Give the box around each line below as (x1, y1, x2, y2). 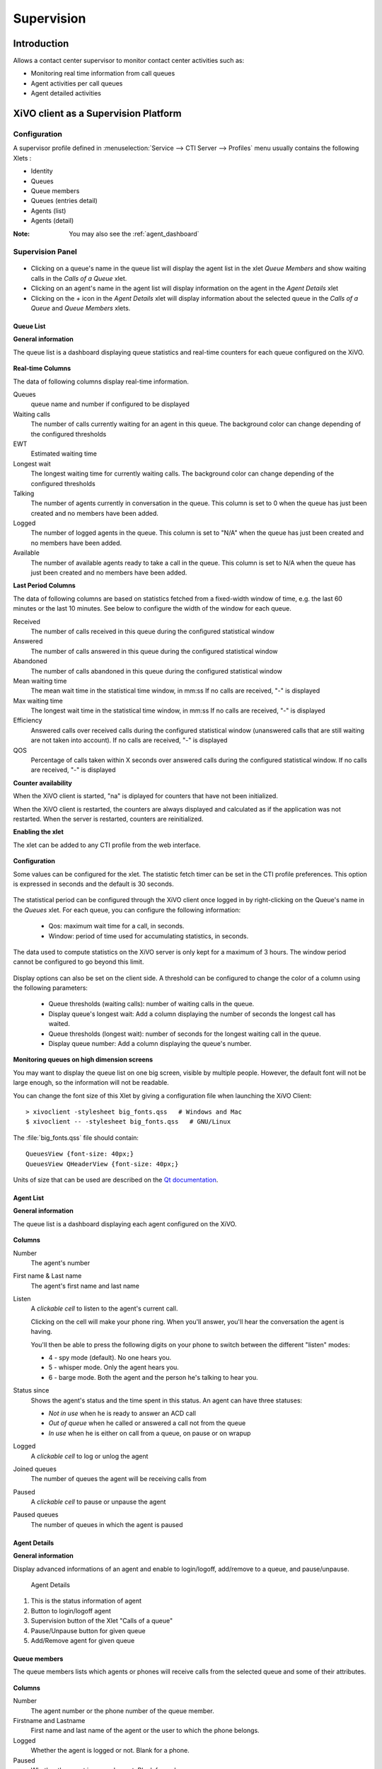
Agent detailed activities (30, 89, 102, 98)
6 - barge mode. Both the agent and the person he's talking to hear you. (48, 1373, 258, 1381)
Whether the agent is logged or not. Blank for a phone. (30, 1746, 190, 1755)
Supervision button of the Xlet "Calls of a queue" (30, 1617, 173, 1625)
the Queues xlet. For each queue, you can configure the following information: (13, 906, 241, 914)
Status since (13, 1386, 50, 1395)
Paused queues (13, 1511, 59, 1519)
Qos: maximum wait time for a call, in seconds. (48, 922, 185, 930)
